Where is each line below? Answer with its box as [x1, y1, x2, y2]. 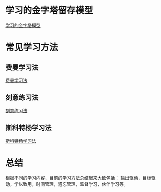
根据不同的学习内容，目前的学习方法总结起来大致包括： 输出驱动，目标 [5, 175, 151, 181]
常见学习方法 [5, 42, 59, 53]
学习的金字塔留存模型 [5, 5, 94, 16]
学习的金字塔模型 [5, 22, 41, 28]
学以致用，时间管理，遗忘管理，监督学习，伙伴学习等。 [14, 181, 128, 187]
